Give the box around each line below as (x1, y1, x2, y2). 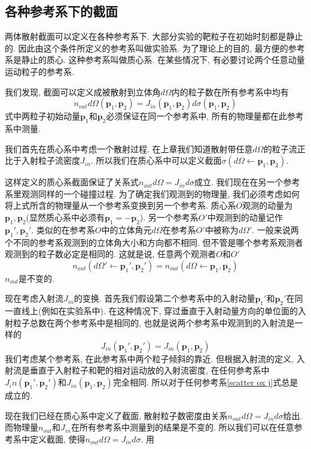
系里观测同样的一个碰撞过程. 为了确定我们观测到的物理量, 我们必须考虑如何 (5, 187, 300, 200)
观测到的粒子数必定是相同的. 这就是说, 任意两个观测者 (5, 248, 217, 260)
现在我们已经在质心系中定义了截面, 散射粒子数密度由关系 (5, 409, 228, 421)
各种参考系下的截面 (5, 2, 118, 20)
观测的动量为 (242, 199, 293, 212)
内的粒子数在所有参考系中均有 (171, 85, 289, 98)
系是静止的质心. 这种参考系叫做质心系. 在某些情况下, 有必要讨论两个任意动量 (5, 53, 305, 66)
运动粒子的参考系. (5, 65, 74, 77)
